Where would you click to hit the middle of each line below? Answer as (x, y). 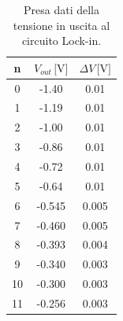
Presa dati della (61, 9)
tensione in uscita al (61, 25)
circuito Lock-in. (61, 41)
